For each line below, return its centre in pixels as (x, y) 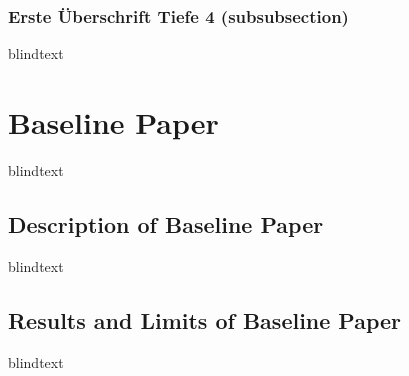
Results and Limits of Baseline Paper (205, 319)
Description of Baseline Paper (166, 223)
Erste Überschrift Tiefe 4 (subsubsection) (178, 15)
